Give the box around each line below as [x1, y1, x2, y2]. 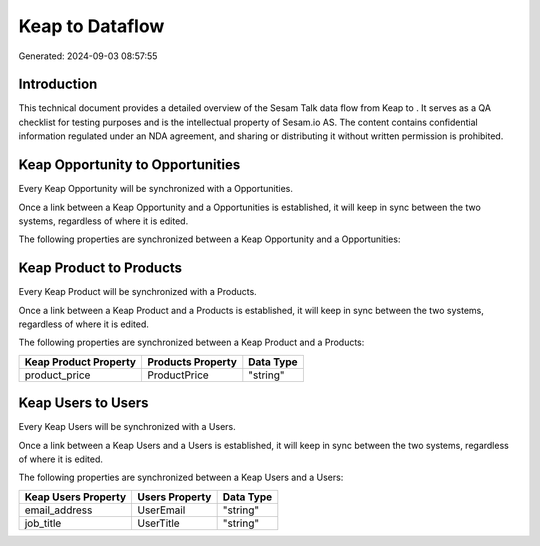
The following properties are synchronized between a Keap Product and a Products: [18, 336, 365, 349]
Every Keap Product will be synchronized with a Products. [18, 286, 257, 298]
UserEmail [137, 503, 186, 517]
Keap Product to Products [18, 260, 183, 277]
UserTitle [137, 516, 180, 530]
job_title [24, 516, 62, 530]
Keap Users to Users [18, 395, 149, 412]
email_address [24, 503, 93, 517]
